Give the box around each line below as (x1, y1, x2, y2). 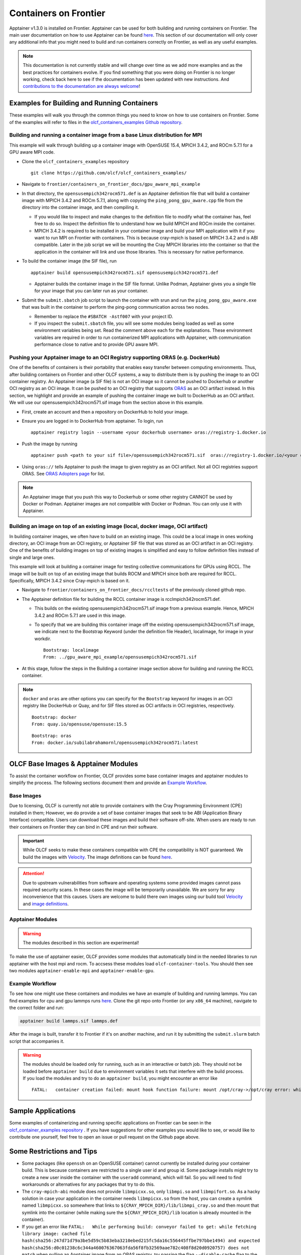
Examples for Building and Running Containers (9, 99, 158, 107)
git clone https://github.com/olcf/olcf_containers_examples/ (31, 170, 187, 176)
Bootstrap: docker (32, 714, 77, 720)
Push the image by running (22, 441, 78, 447)
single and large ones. (9, 554, 55, 560)
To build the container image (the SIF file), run (22, 258, 117, 264)
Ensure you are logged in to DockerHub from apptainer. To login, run (22, 418, 164, 424)
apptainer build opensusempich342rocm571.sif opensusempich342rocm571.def (31, 270, 219, 276)
